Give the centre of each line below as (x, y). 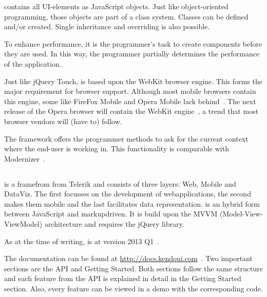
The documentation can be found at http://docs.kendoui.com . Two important (128, 258)
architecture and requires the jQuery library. (114, 224)
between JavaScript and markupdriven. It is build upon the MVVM (111, 214)
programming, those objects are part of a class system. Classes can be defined (126, 16)
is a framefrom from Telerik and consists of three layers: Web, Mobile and (120, 183)
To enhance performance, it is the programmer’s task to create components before (133, 43)
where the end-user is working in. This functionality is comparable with (117, 148)
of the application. (33, 63)
